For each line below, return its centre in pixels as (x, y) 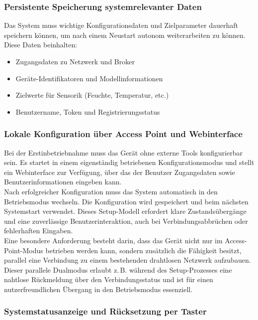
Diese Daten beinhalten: (41, 45)
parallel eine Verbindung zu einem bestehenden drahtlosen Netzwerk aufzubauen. (128, 260)
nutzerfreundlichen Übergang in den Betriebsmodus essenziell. (98, 289)
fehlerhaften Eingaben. (39, 231)
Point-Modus (24, 250)
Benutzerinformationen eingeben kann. (63, 182)
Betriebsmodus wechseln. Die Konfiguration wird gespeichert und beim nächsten (126, 201)
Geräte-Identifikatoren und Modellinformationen (89, 78)
